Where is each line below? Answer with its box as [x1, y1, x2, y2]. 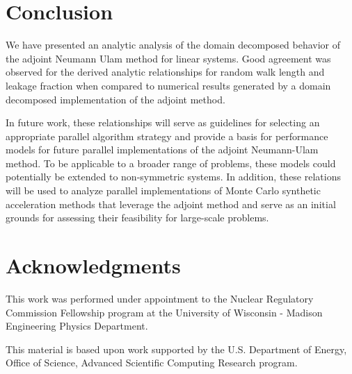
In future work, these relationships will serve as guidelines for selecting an [6, 115, 320, 130]
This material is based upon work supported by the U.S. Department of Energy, [6, 341, 347, 356]
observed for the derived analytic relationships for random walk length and [6, 65, 325, 79]
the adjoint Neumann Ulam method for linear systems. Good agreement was [6, 51, 331, 65]
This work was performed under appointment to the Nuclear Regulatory [6, 291, 314, 305]
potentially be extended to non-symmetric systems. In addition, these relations [6, 169, 341, 184]
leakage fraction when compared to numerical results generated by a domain [6, 78, 331, 92]
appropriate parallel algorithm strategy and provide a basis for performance [6, 128, 328, 143]
